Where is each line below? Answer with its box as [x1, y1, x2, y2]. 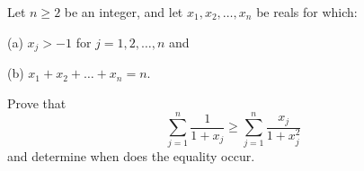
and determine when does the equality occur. [7, 147, 255, 166]
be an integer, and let [64, 3, 183, 21]
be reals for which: [256, 3, 358, 21]
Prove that [7, 93, 67, 112]
